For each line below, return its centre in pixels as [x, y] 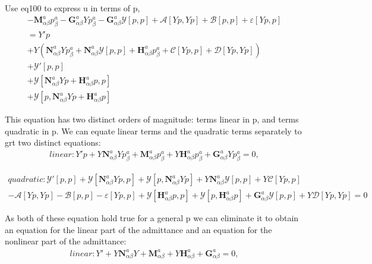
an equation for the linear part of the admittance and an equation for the [138, 229]
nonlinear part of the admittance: [66, 241]
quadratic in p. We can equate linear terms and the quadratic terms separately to [153, 131]
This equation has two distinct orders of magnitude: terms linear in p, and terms [152, 119]
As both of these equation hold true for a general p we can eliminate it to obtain [152, 218]
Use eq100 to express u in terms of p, [72, 8]
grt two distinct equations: [53, 142]
